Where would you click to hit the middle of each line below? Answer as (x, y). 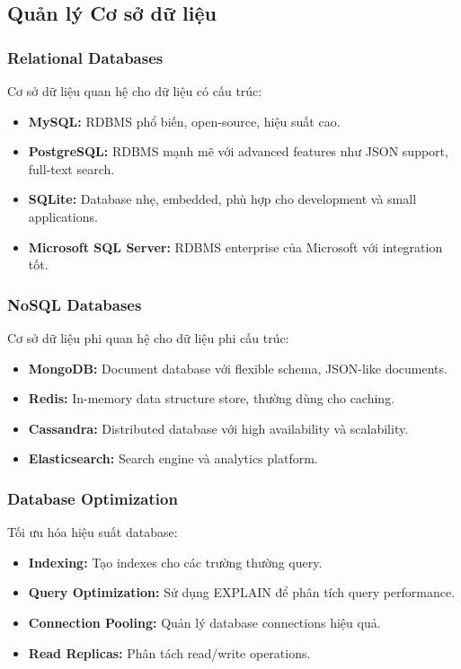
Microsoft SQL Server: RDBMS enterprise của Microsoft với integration (235, 246)
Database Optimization (93, 498)
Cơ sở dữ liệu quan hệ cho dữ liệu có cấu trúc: (135, 91)
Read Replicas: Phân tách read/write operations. (169, 652)
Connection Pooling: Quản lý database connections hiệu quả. (204, 622)
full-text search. (71, 168)
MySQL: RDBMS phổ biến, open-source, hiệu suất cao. (184, 121)
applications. (63, 216)
